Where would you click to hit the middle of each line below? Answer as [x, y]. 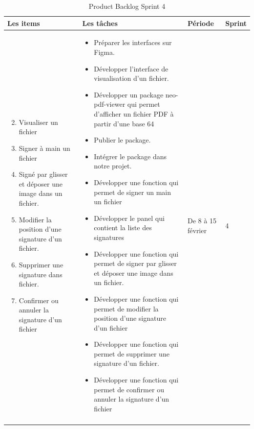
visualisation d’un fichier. [131, 78]
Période [201, 23]
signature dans [41, 274]
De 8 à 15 [202, 221]
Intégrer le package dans [130, 156]
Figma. [104, 52]
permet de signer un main [132, 192]
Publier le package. [122, 140]
